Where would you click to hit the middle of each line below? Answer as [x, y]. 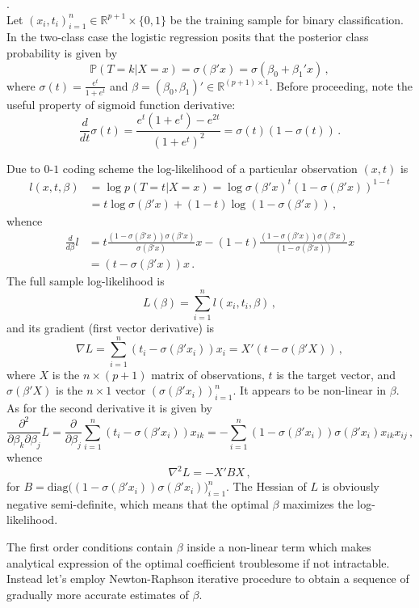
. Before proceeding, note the [341, 85]
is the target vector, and [336, 374]
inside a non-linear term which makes [279, 547]
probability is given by [62, 52]
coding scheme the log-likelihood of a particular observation [210, 168]
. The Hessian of [266, 486]
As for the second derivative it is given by [110, 408]
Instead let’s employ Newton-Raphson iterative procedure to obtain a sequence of [208, 578]
